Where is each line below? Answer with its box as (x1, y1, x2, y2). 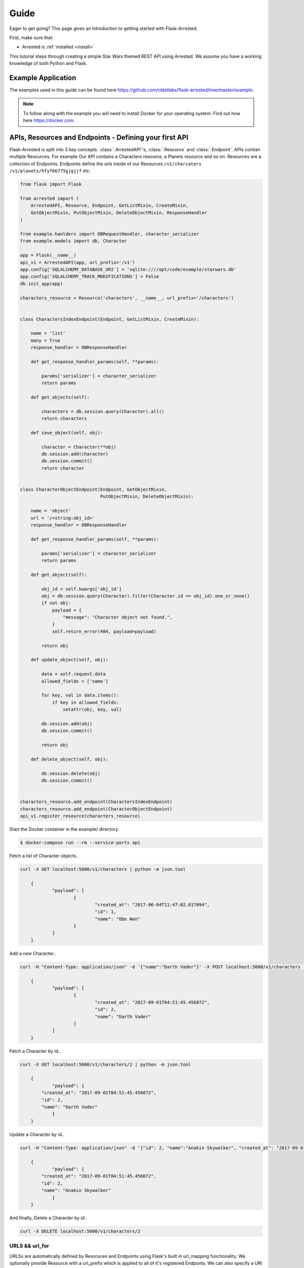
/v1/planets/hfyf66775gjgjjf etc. (9, 168, 91, 174)
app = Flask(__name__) (20, 253, 77, 258)
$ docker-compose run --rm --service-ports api (20, 839, 140, 846)
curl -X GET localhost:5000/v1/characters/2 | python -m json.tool (20, 1062, 192, 1067)
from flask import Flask (20, 182, 82, 187)
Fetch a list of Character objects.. (9, 853, 79, 859)
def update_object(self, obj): (30, 657, 108, 663)
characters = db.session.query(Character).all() (41, 408, 165, 414)
